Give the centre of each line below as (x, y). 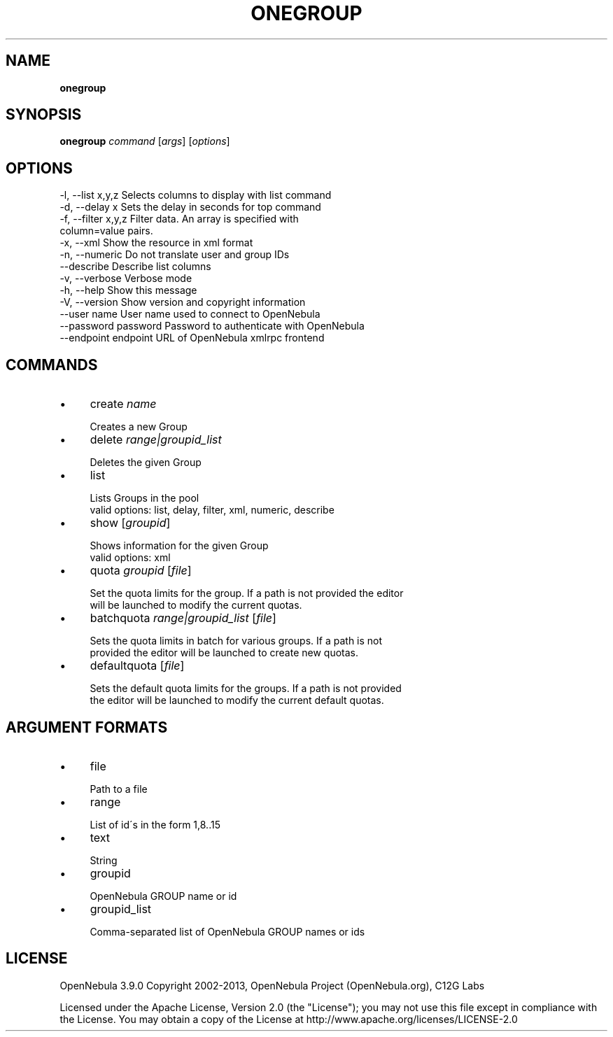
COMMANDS (52, 365)
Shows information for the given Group (179, 546)
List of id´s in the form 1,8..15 (155, 824)
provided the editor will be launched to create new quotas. (224, 653)
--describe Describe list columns (135, 267)
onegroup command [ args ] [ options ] (145, 141)
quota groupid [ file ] (141, 571)
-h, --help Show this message (128, 290)
